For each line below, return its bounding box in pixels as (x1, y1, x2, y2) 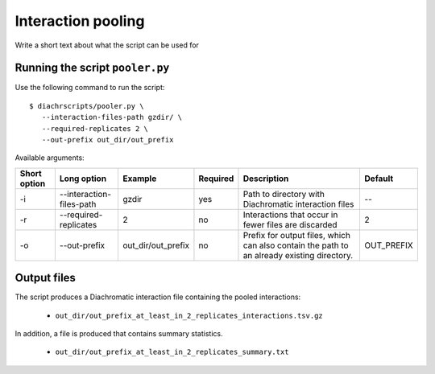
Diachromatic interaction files (242, 198, 354, 209)
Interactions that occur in (242, 209, 338, 220)
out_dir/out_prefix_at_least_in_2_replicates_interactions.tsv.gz (55, 310, 324, 320)
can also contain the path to (242, 240, 350, 251)
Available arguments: (14, 153, 85, 162)
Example (122, 173, 157, 184)
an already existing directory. (242, 249, 354, 261)
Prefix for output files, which (242, 229, 350, 240)
